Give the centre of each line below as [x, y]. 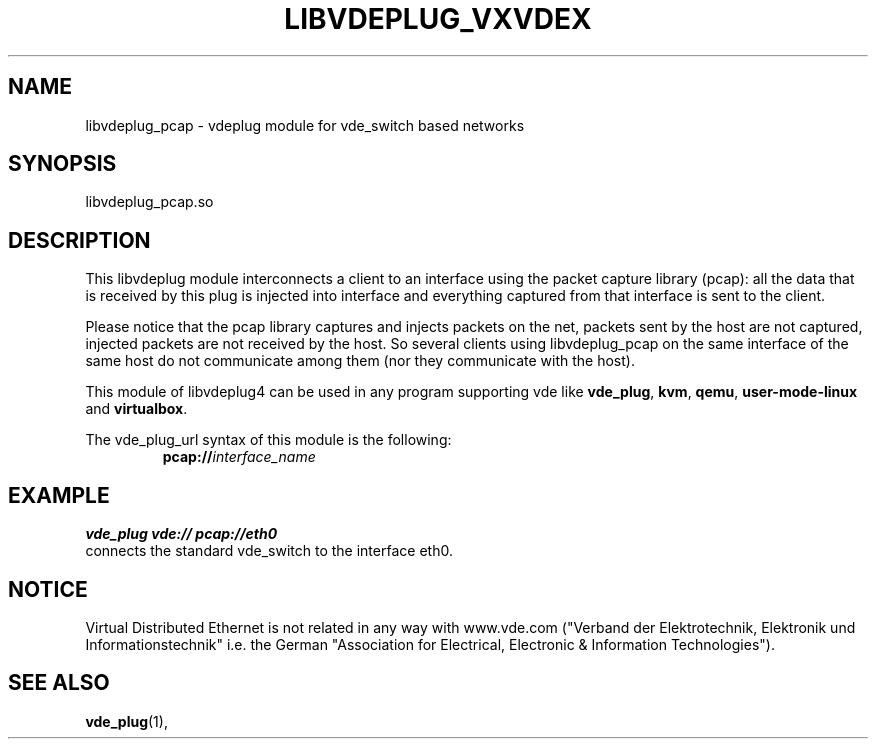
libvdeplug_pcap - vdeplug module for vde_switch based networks [305, 125]
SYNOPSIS [62, 164]
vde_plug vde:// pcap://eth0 [181, 534]
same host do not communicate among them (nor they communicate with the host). [360, 361]
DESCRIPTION [79, 240]
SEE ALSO [59, 683]
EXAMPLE [59, 495]
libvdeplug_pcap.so [149, 202]
